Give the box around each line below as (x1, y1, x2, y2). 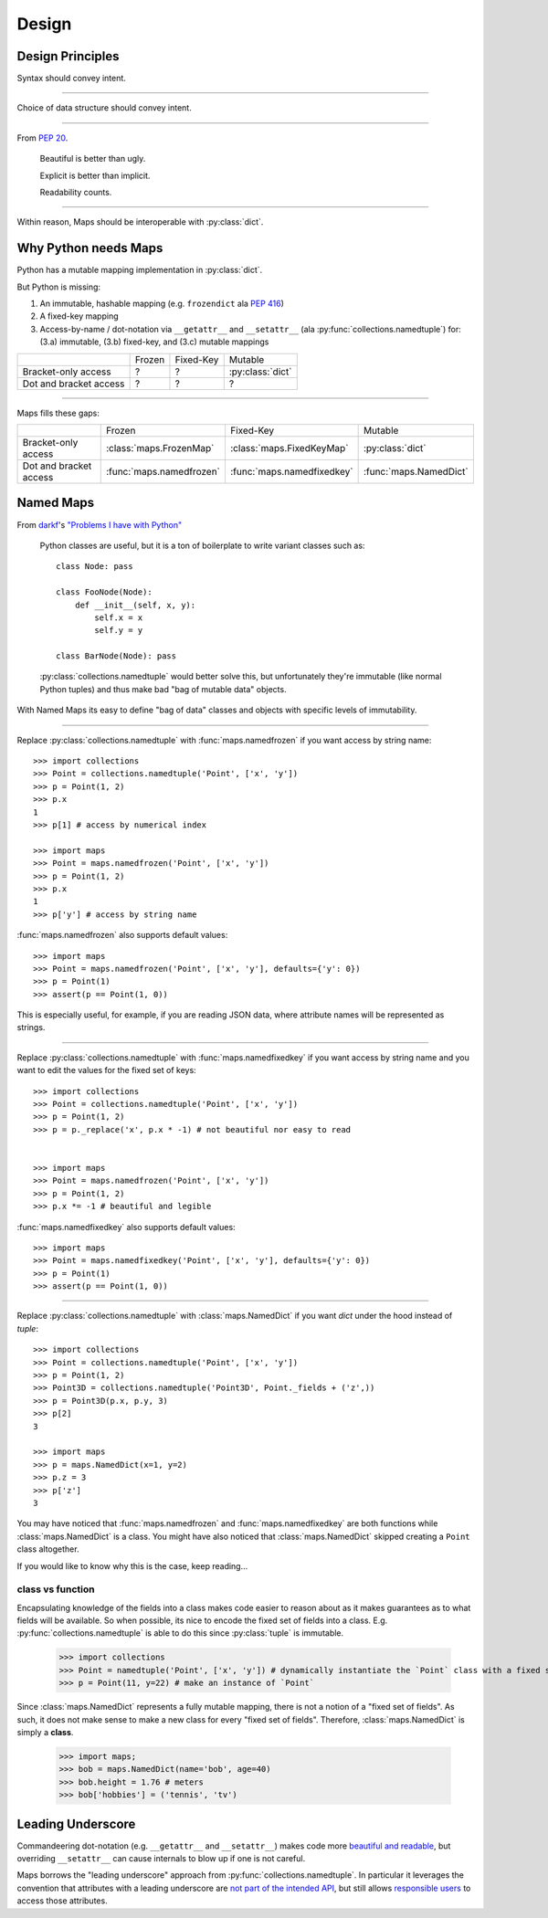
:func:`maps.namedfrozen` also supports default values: (16, 930, 228, 941)
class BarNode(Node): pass (56, 651, 177, 661)
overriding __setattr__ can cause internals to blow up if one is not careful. (16, 1853, 306, 1864)
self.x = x (94, 612, 143, 623)
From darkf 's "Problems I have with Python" (16, 519, 183, 530)
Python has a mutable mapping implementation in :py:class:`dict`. (16, 265, 263, 276)
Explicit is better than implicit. (39, 170, 151, 181)
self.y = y (94, 626, 143, 636)
